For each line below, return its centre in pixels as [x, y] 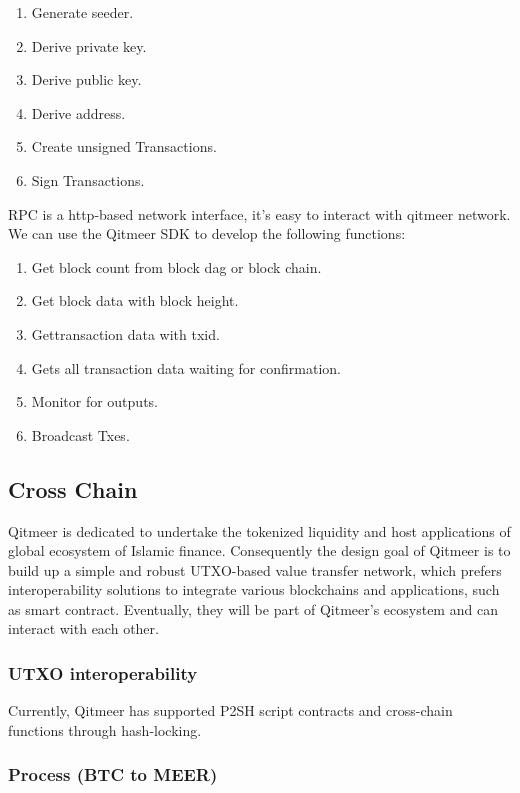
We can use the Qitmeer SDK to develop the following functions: [207, 233]
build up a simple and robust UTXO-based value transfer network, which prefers [255, 569]
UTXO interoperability [103, 673]
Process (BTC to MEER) [113, 774]
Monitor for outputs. [94, 401]
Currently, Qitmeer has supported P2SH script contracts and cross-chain [230, 710]
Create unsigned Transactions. [124, 146]
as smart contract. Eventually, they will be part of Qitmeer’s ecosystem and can [253, 608]
